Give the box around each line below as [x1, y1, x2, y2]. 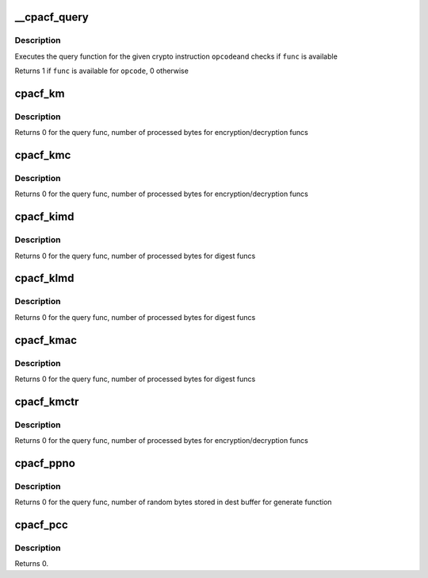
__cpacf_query [14, 10, 89, 24]
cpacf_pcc [14, 518, 69, 532]
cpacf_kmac [14, 333, 78, 347]
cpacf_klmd [14, 272, 75, 285]
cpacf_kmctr [14, 395, 79, 408]
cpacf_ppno [14, 457, 75, 470]
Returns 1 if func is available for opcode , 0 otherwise [14, 66, 189, 75]
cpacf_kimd [14, 210, 75, 224]
